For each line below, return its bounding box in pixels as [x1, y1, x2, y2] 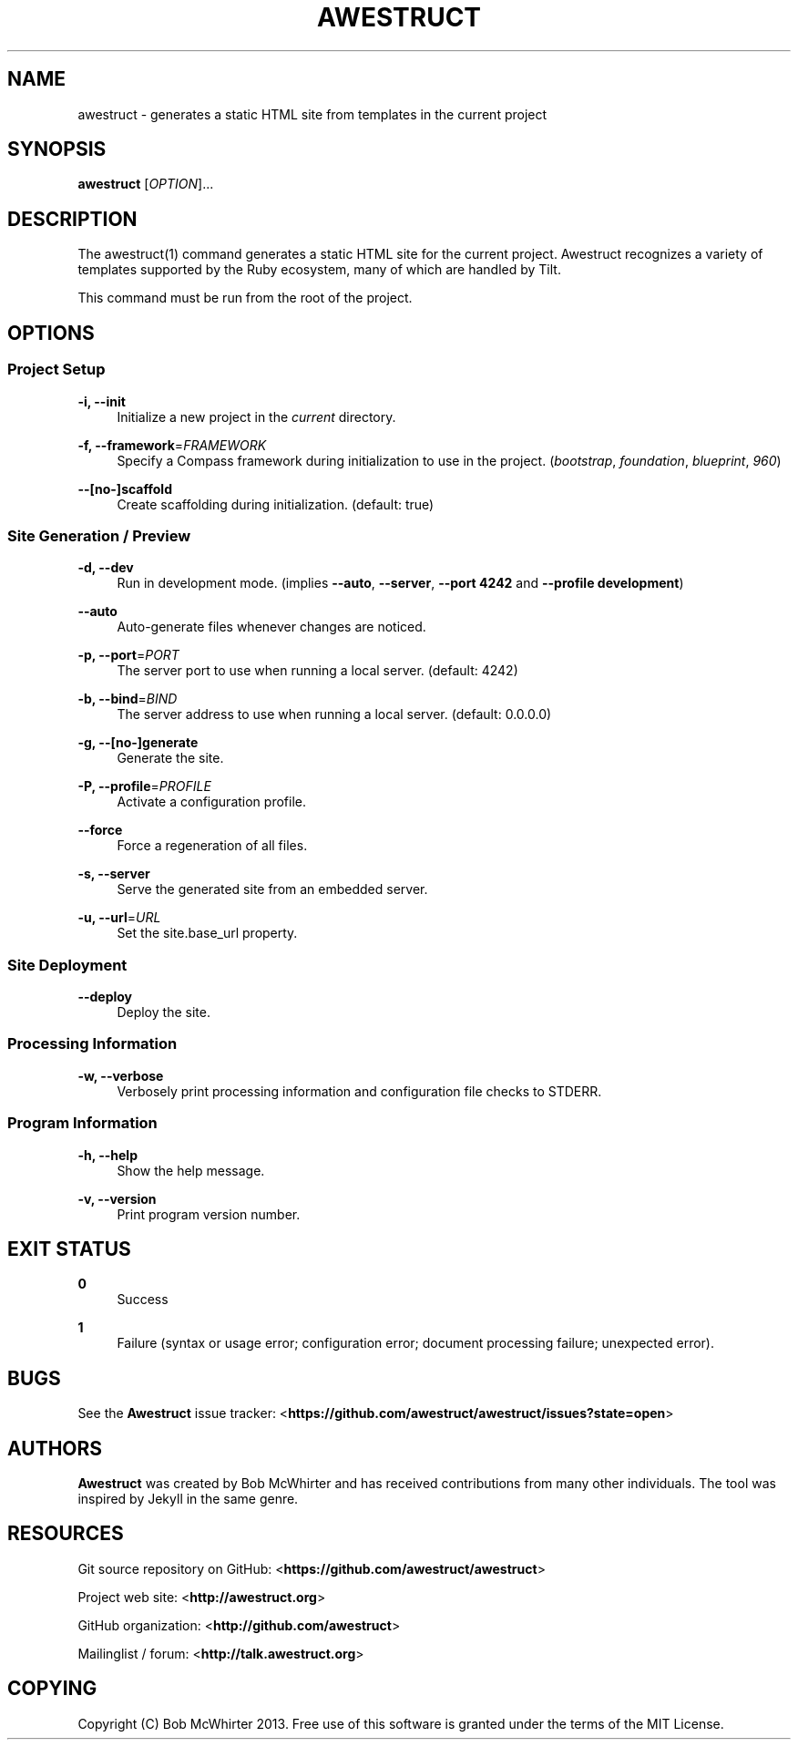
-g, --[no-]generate [77, 735, 199, 751]
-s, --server [77, 866, 150, 882]
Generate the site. [117, 750, 224, 766]
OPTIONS [7, 321, 95, 344]
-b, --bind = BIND [77, 691, 178, 707]
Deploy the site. [117, 1004, 210, 1020]
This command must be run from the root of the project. [77, 290, 413, 306]
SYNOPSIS [7, 138, 107, 161]
